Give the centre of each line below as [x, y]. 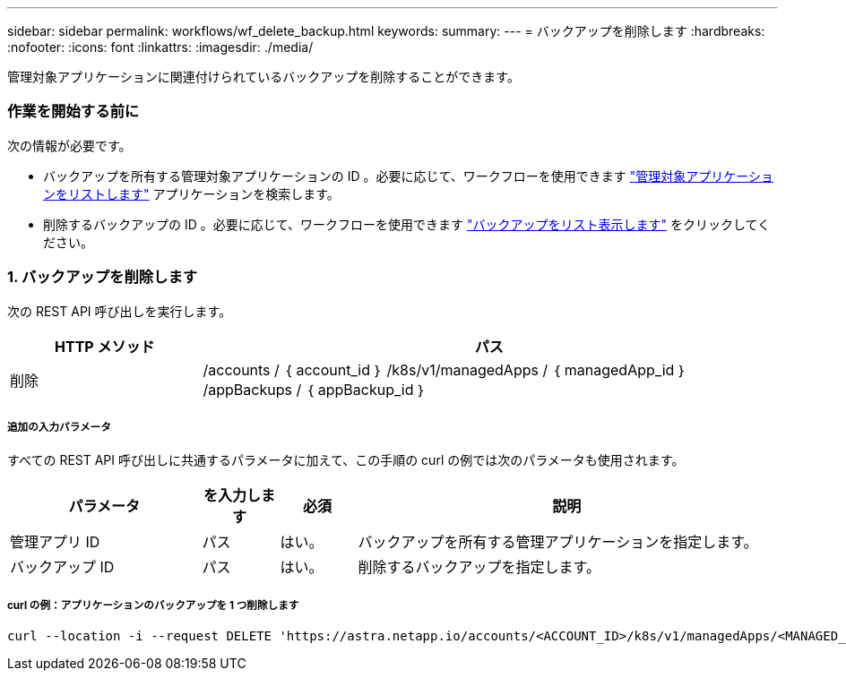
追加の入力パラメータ [59, 427]
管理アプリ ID [55, 542]
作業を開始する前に [73, 112]
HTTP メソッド [105, 346]
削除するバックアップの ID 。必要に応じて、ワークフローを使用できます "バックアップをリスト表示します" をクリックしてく [407, 224]
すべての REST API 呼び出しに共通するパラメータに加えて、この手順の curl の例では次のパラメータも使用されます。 [346, 460]
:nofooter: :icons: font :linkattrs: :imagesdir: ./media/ [160, 47]
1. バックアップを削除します [103, 277]
